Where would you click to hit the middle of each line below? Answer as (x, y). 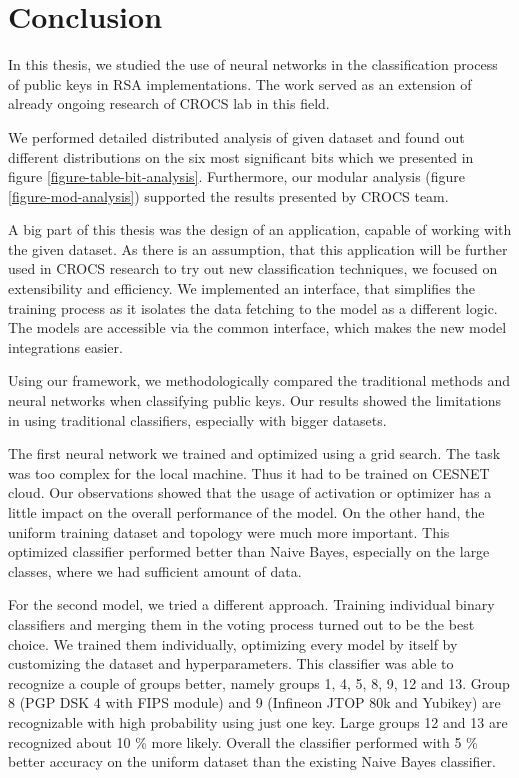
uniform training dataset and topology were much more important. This (229, 531)
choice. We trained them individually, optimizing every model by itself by (233, 643)
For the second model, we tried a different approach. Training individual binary (251, 604)
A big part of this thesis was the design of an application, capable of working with (260, 229)
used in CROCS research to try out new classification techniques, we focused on (253, 268)
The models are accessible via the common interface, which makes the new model (257, 327)
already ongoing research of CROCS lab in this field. (169, 103)
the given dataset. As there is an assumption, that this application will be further (258, 248)
